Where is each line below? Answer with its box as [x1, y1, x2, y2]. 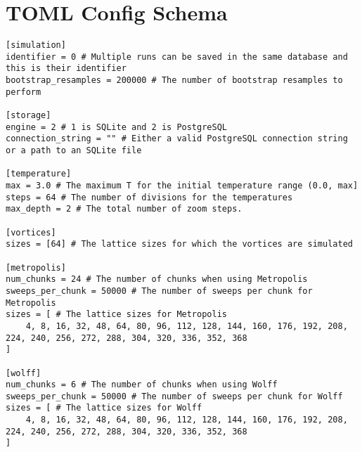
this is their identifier [6, 63, 127, 74]
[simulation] [6, 40, 66, 51]
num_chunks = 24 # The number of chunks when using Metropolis [6, 274, 308, 285]
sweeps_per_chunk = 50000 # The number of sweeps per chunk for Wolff [6, 391, 343, 401]
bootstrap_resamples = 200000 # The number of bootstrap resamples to [6, 75, 343, 86]
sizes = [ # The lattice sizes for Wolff [6, 403, 202, 413]
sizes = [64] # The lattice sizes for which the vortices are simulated [6, 239, 353, 250]
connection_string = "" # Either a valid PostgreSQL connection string [6, 134, 348, 144]
